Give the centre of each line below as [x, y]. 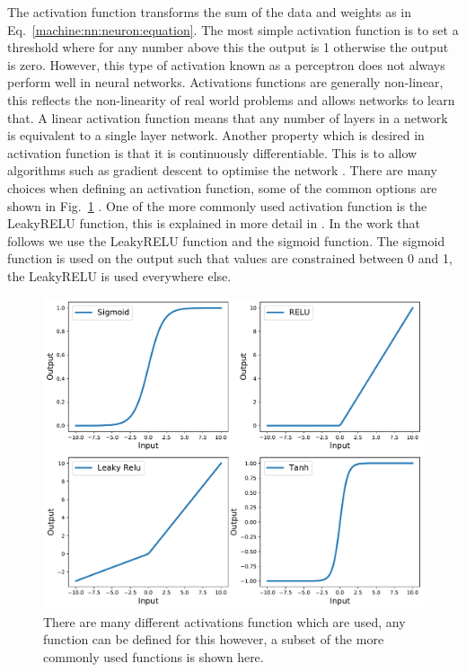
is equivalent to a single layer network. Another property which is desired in [216, 135]
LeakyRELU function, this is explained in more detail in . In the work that [214, 223]
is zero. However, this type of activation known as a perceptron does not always [226, 64]
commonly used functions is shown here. [154, 656]
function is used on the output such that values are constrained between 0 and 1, [230, 258]
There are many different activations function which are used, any [224, 621]
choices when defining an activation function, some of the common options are [222, 187]
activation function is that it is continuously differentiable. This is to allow [212, 152]
